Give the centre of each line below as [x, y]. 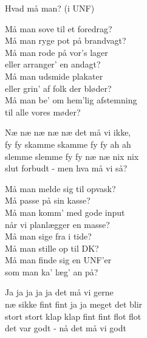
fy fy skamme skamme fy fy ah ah [68, 144]
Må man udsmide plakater [54, 76]
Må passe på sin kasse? [48, 200]
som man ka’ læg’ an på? [52, 271]
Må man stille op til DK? [52, 248]
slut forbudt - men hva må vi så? [66, 168]
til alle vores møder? [43, 112]
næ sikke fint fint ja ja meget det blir [74, 304]
